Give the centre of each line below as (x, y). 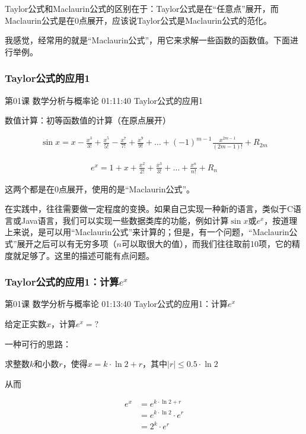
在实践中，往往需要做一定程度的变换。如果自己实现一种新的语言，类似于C (149, 209)
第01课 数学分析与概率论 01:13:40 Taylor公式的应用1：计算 (117, 304)
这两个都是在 (30, 189)
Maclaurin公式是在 (40, 20)
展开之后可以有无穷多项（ (67, 243)
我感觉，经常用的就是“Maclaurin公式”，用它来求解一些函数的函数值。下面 (148, 40)
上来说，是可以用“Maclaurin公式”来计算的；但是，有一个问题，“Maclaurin (147, 232)
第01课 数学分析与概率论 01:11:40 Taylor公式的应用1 (104, 100)
